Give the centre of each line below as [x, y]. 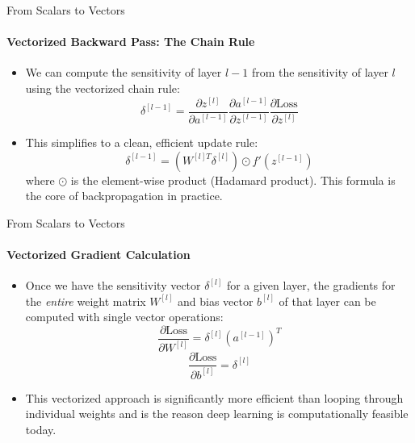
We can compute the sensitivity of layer [124, 72]
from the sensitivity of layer [320, 72]
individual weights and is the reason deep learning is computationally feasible [217, 414]
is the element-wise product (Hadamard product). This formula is [233, 180]
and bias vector [215, 301]
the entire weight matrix [86, 301]
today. [41, 429]
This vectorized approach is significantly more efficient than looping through [214, 397]
